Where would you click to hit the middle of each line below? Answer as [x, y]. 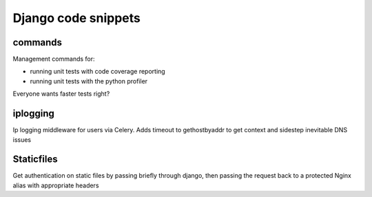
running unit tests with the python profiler [89, 81]
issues [22, 139]
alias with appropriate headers [56, 185]
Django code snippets [77, 18]
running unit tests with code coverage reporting [97, 72]
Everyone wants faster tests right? [61, 94]
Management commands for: [54, 59]
